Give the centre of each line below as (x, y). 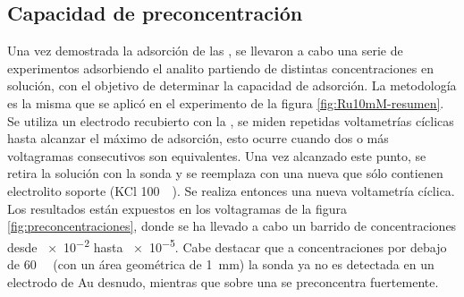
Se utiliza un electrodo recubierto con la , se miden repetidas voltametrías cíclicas (231, 120)
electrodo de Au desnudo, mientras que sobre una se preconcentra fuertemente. (223, 281)
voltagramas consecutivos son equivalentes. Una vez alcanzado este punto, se (217, 155)
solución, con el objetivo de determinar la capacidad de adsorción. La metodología (232, 85)
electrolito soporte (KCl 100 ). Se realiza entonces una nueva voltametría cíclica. (231, 190)
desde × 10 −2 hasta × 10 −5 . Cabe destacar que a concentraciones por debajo (227, 245)
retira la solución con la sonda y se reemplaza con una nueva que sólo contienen (225, 173)
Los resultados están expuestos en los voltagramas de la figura (177, 208)
